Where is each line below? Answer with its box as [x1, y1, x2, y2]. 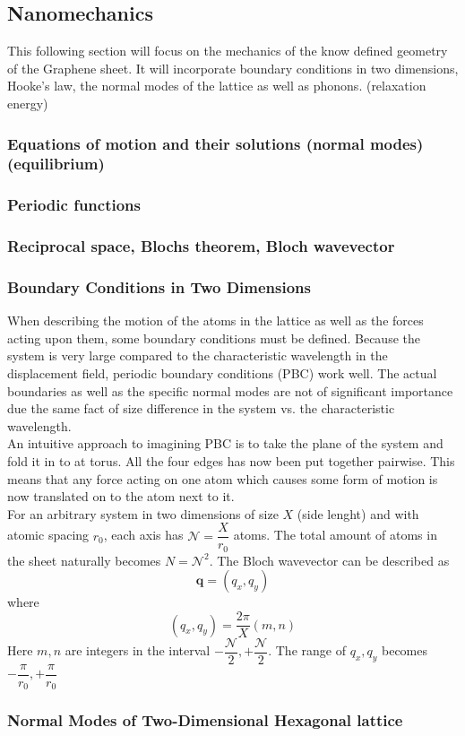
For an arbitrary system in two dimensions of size [7, 504, 279, 523]
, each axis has [103, 525, 184, 544]
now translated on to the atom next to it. [7, 487, 235, 506]
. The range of [268, 641, 346, 660]
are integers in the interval [65, 641, 211, 660]
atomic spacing [7, 525, 90, 544]
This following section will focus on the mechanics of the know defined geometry [7, 41, 448, 60]
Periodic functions [7, 194, 141, 216]
